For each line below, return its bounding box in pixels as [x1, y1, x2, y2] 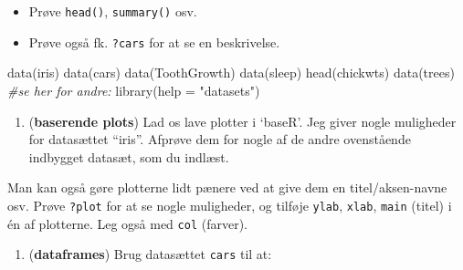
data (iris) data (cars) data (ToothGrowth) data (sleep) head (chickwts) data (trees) [7, 63, 455, 82]
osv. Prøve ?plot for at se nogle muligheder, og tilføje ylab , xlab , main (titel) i [7, 195, 452, 214]
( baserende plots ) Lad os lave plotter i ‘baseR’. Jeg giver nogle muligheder [28, 111, 457, 130]
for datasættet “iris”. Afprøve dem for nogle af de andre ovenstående [28, 130, 411, 149]
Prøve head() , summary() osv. [28, 2, 197, 20]
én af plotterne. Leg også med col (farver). [7, 213, 247, 233]
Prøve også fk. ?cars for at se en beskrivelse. [28, 32, 280, 51]
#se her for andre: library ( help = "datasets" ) [7, 80, 260, 99]
